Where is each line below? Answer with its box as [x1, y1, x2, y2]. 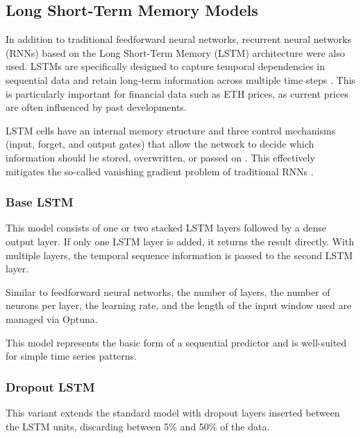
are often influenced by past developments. [6, 100, 187, 114]
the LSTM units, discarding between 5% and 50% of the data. [6, 419, 270, 433]
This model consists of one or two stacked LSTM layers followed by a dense [6, 220, 326, 235]
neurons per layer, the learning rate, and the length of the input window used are [6, 298, 352, 313]
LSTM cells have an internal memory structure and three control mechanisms [6, 123, 336, 137]
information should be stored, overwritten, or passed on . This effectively [6, 150, 315, 164]
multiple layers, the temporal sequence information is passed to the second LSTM [6, 247, 353, 262]
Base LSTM [6, 193, 74, 211]
